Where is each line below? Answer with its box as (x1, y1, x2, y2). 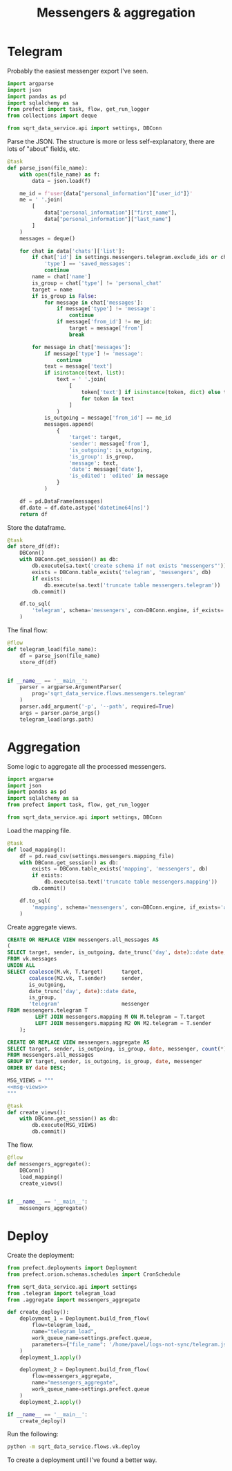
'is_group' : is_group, (68, 453, 135, 460)
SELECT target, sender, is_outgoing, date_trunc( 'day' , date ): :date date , (7, 949, 227, 956)
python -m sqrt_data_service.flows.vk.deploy (7, 1443, 140, 1450)
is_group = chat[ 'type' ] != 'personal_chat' (32, 279, 162, 287)
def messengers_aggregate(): (7, 1160, 91, 1168)
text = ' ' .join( (56, 376, 107, 383)
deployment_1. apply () (19, 1354, 81, 1361)
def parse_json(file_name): (7, 164, 88, 171)
